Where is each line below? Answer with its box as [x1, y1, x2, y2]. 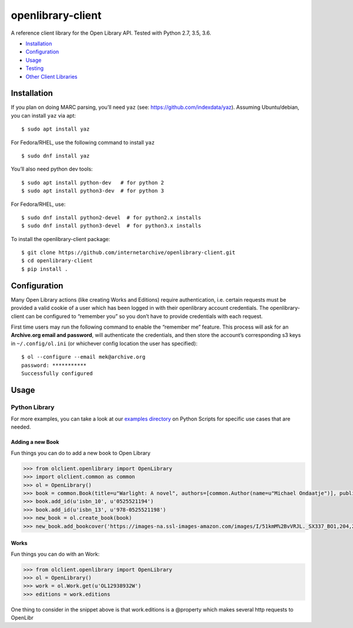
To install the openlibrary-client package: [11, 235, 111, 242]
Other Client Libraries [25, 73, 78, 80]
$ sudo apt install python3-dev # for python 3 [21, 188, 164, 194]
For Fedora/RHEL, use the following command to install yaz [11, 139, 155, 146]
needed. [11, 423, 31, 430]
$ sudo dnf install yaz [21, 152, 90, 159]
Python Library [11, 403, 55, 411]
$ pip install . [21, 265, 68, 272]
